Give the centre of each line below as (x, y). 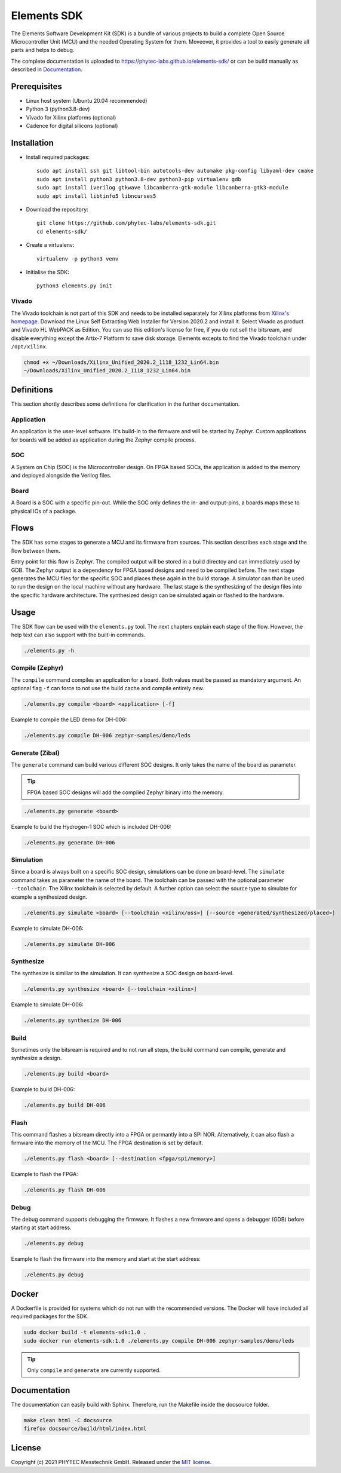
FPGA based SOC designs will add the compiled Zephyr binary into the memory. (125, 792)
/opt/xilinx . (29, 347)
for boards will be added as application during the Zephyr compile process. (104, 440)
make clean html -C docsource (68, 1420)
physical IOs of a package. (44, 511)
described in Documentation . (47, 69)
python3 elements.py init (75, 286)
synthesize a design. (36, 1058)
